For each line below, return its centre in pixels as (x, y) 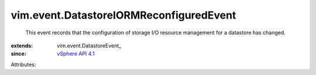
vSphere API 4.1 (76, 54)
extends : (22, 45)
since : (18, 54)
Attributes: (23, 65)
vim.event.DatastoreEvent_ (89, 45)
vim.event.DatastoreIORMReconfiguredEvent (123, 15)
